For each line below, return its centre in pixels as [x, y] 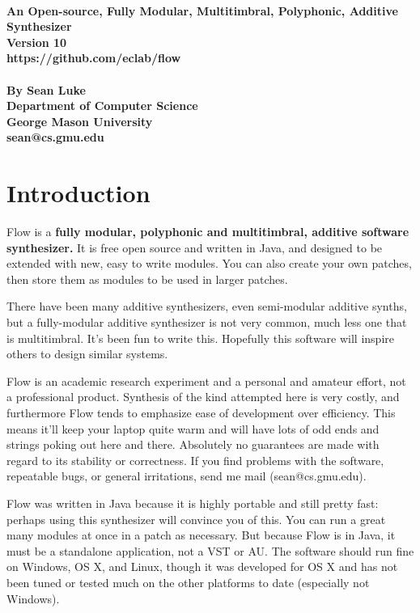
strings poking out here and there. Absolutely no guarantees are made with [193, 444]
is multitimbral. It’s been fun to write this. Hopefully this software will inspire [200, 338]
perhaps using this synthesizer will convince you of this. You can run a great [196, 519]
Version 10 [37, 42]
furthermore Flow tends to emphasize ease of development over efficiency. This [201, 412]
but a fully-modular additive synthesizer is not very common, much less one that [207, 322]
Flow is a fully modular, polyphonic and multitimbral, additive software [208, 232]
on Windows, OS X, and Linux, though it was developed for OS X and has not [202, 566]
